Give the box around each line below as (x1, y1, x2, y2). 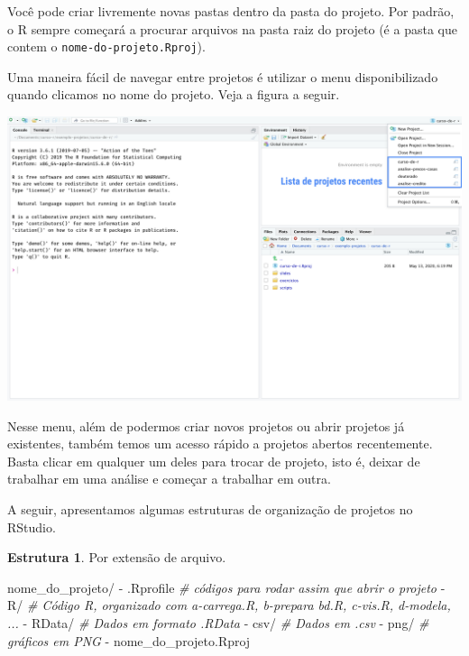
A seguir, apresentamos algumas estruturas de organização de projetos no (7, 500, 413, 518)
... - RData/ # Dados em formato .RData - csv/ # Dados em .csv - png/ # (7, 613, 429, 632)
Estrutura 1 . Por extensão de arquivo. (7, 548, 226, 567)
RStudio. (7, 517, 56, 536)
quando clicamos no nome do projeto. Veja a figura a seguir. (7, 85, 340, 104)
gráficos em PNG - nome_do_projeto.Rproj (7, 631, 251, 650)
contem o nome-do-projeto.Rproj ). (7, 37, 206, 56)
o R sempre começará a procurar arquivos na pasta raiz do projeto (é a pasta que (7, 19, 457, 38)
